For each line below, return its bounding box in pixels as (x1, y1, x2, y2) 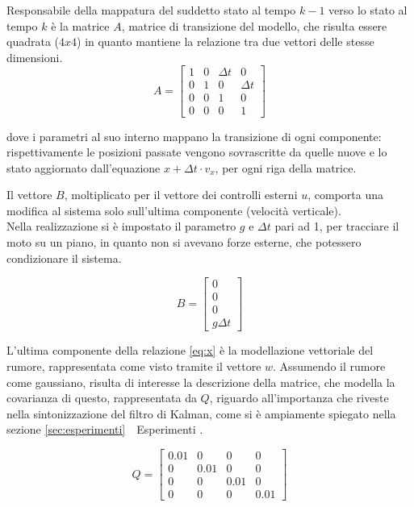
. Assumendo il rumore (273, 357, 386, 374)
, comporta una (307, 186, 383, 203)
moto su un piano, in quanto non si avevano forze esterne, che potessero (6, 234, 362, 251)
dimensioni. (6, 48, 63, 65)
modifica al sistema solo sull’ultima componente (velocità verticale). (6, 202, 341, 218)
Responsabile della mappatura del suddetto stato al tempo (6, 2, 296, 18)
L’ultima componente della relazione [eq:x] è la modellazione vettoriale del (6, 342, 374, 359)
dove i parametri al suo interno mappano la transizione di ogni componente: (6, 127, 382, 144)
